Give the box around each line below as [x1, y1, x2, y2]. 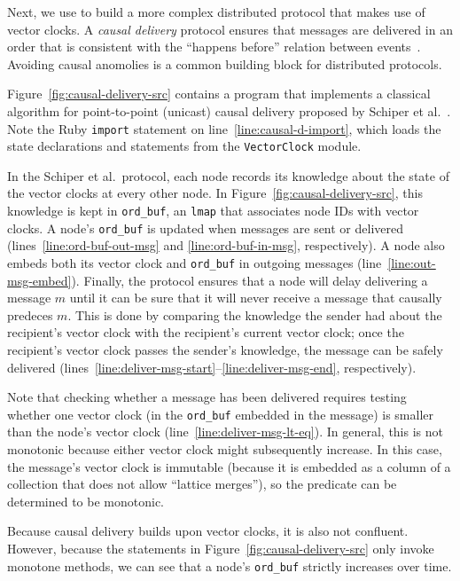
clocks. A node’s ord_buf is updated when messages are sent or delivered [7, 218, 404, 237]
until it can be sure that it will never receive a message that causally [69, 288, 442, 307]
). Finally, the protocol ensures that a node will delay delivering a [71, 271, 428, 289]
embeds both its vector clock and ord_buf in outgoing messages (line [7, 253, 382, 271]
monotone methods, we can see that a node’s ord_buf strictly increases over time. [7, 556, 452, 575]
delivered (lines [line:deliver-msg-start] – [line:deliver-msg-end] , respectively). [7, 357, 417, 376]
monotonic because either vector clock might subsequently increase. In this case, [7, 440, 442, 459]
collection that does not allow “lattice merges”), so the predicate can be [7, 475, 397, 493]
